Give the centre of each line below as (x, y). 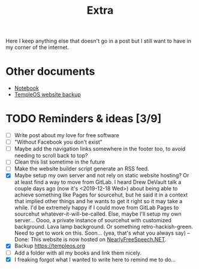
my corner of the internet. (37, 47)
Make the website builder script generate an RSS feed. (82, 169)
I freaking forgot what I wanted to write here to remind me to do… (95, 259)
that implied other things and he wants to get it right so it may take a (98, 201)
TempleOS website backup (48, 95)
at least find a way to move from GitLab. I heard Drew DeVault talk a (98, 182)
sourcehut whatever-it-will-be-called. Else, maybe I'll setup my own (98, 214)
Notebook (27, 88)
